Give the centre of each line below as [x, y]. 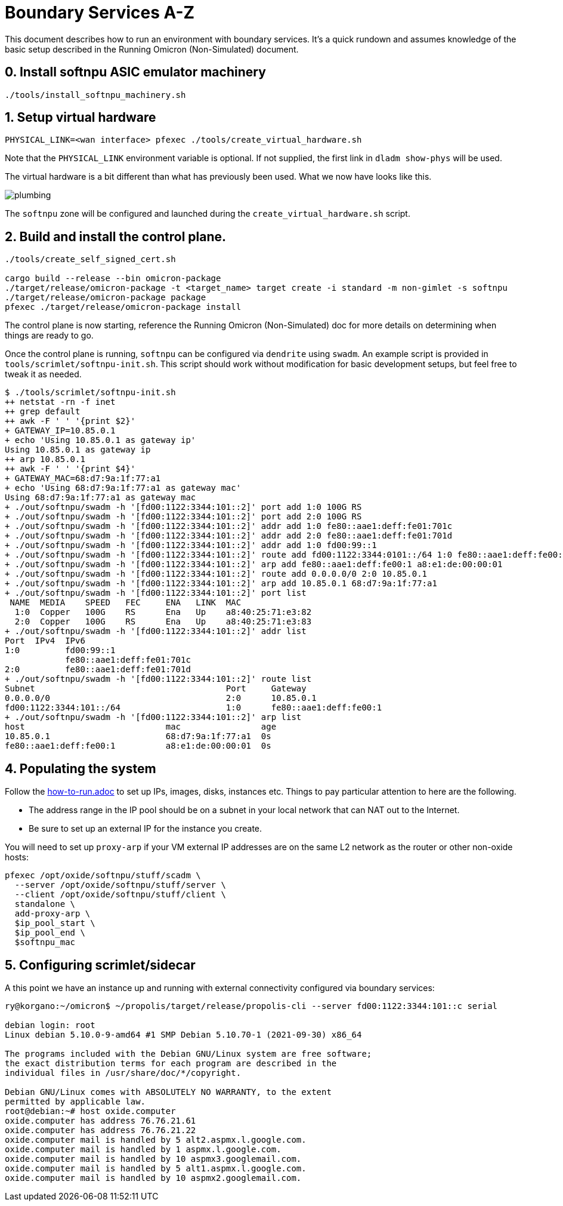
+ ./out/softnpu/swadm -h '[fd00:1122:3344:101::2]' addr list [156, 631]
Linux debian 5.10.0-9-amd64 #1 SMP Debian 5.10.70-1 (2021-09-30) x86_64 [183, 1034]
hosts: [17, 857]
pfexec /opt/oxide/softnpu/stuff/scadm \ [103, 876]
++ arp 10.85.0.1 [45, 459]
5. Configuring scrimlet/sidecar [100, 965]
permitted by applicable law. [75, 1101]
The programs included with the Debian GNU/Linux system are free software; [188, 1053]
